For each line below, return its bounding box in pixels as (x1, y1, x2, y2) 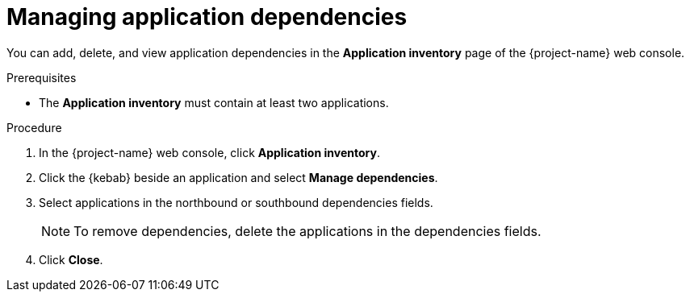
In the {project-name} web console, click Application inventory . (39, 145, 380, 159)
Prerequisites (6, 70, 77, 85)
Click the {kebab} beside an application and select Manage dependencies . (39, 170, 438, 184)
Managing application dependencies (6, 3, 408, 31)
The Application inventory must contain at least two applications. (39, 95, 389, 110)
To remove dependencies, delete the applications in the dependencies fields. (73, 222, 542, 239)
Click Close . (39, 252, 103, 267)
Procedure (6, 120, 62, 135)
